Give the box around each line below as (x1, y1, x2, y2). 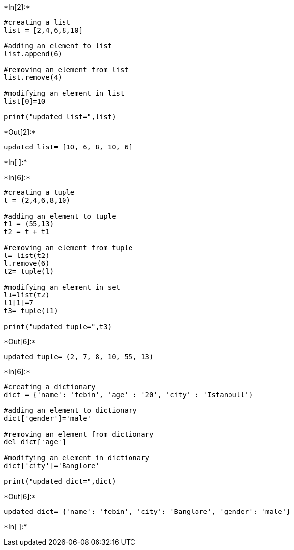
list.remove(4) (4, 73, 63, 81)
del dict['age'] (4, 438, 66, 446)
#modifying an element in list (4, 89, 125, 97)
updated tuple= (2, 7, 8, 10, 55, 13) (4, 353, 154, 361)
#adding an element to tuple (4, 212, 116, 220)
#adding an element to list (4, 42, 112, 50)
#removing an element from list (4, 66, 129, 73)
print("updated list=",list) (4, 113, 116, 121)
